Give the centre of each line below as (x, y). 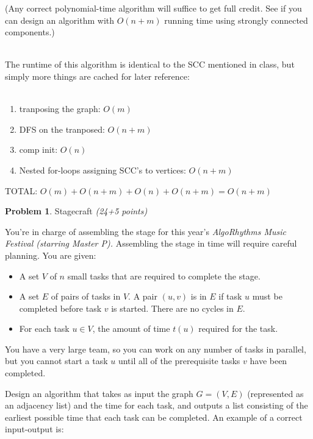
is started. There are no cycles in (172, 308)
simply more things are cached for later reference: (97, 76)
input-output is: (34, 429)
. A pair (143, 296)
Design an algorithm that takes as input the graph (99, 393)
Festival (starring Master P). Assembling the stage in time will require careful (151, 243)
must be (267, 296)
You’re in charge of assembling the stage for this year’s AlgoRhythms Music (146, 231)
